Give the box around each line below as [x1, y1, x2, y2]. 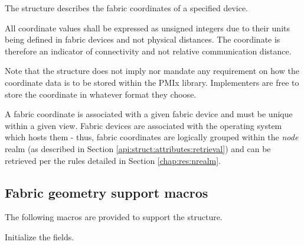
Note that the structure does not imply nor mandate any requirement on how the [5, 65, 299, 77]
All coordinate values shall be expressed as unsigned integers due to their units [5, 21, 290, 34]
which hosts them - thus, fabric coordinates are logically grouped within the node [5, 131, 299, 143]
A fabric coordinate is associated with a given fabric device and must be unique [5, 108, 293, 120]
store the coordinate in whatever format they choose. [5, 88, 197, 100]
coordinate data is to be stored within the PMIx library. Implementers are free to [5, 76, 299, 88]
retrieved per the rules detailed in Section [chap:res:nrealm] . [5, 154, 221, 166]
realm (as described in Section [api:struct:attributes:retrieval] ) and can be [5, 142, 271, 154]
